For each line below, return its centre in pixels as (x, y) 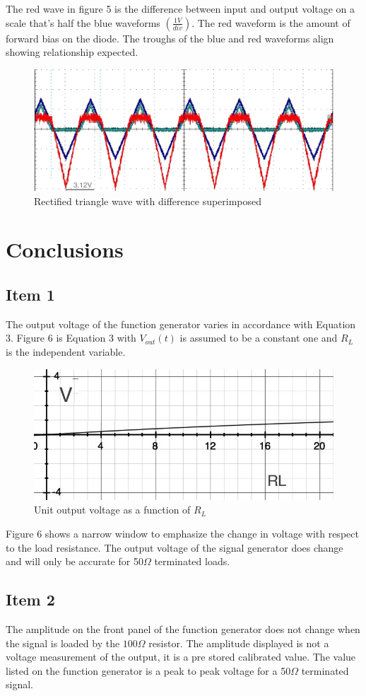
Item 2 (30, 599)
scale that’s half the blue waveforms (83, 22)
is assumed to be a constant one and (259, 338)
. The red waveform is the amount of (271, 22)
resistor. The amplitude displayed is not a (239, 643)
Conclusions (65, 249)
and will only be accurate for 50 (75, 561)
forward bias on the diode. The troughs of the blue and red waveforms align (170, 38)
